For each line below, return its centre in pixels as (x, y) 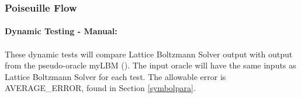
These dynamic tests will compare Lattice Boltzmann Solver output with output (149, 54)
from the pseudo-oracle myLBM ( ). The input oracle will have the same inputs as (150, 65)
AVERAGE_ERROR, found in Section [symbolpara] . (100, 88)
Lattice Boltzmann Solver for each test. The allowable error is (115, 76)
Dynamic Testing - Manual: (61, 31)
